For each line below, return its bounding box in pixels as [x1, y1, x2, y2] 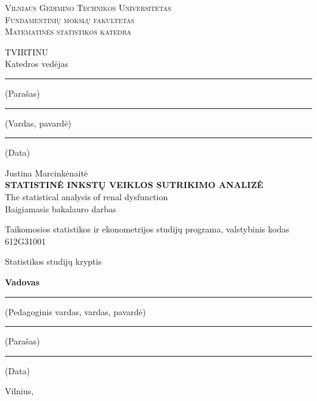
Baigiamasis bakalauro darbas [5, 202, 116, 215]
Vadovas [5, 275, 40, 288]
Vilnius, [5, 385, 34, 397]
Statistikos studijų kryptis [5, 255, 102, 268]
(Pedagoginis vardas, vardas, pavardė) [5, 305, 146, 318]
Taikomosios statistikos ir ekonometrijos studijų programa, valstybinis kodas [5, 223, 290, 235]
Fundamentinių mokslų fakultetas [5, 13, 135, 26]
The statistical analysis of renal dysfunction [5, 190, 168, 203]
